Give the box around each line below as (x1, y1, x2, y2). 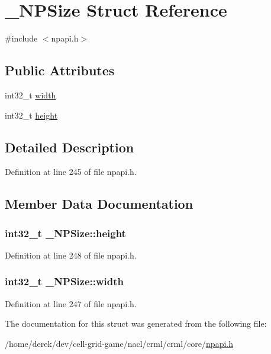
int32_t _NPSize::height (5, 225, 126, 240)
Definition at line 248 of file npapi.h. (5, 248, 137, 261)
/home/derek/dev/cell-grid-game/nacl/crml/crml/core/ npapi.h (5, 337, 233, 349)
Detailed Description (5, 138, 134, 156)
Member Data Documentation (5, 194, 193, 213)
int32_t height (5, 109, 58, 121)
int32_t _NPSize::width (5, 274, 124, 289)
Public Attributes (5, 61, 115, 79)
